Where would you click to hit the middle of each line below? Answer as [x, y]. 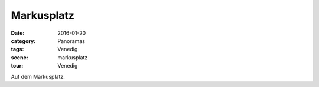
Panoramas [71, 41]
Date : [18, 33]
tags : [17, 49]
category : [23, 41]
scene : [20, 57]
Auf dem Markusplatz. [38, 76]
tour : [17, 66]
